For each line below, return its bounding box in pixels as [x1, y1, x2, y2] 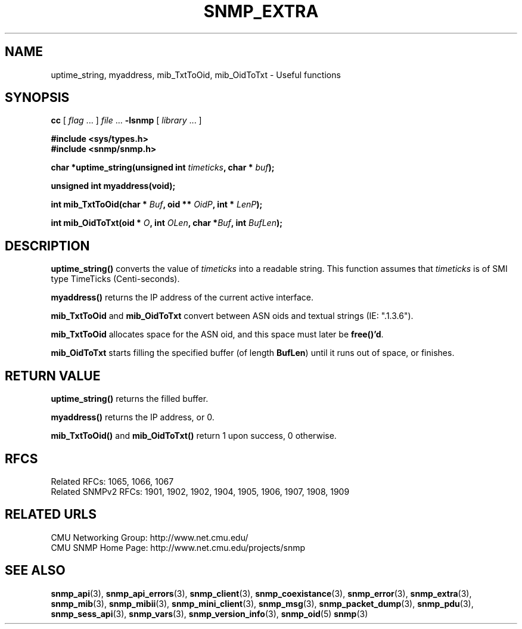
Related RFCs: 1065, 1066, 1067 [51, 476, 174, 487]
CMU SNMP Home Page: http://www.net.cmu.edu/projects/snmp [51, 542, 306, 553]
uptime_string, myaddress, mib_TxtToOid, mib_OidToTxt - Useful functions [51, 69, 341, 80]
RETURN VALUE [5, 368, 101, 383]
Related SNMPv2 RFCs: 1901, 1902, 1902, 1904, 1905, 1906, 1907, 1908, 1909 [51, 486, 350, 497]
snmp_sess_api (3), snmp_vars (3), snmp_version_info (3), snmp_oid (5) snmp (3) [51, 608, 368, 619]
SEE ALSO [5, 563, 66, 578]
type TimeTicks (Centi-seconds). [51, 274, 180, 284]
